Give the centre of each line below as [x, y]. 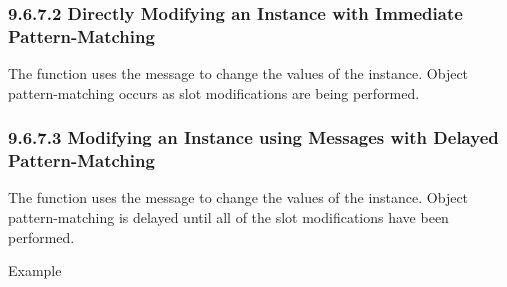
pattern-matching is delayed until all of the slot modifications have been [228, 217]
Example [35, 270]
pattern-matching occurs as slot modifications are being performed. [214, 92]
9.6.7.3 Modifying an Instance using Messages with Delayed [253, 137]
